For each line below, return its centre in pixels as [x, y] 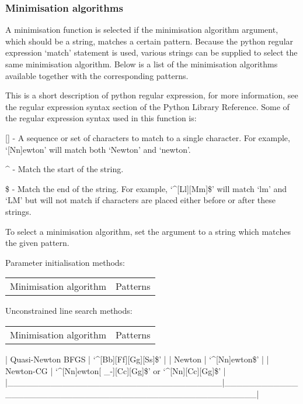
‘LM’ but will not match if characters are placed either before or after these [140, 200]
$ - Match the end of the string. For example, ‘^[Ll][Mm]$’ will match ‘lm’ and [146, 188]
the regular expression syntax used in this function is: [101, 118]
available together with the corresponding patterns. [97, 75]
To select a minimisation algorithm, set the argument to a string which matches [148, 231]
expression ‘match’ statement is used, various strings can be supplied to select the [151, 52]
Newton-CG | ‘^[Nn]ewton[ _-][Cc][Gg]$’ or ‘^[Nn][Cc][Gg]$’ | [116, 370]
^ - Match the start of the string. [65, 169]
